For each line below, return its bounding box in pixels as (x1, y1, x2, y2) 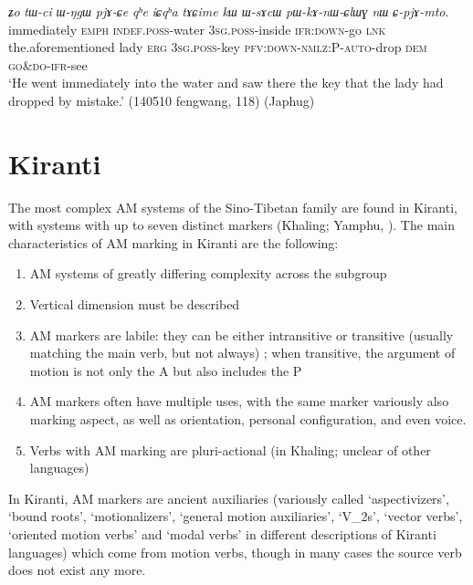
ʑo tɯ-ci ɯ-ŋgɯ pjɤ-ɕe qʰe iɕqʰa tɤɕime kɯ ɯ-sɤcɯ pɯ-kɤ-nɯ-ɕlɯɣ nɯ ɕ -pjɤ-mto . (8, 2, 449, 20)
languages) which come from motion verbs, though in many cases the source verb (8, 542, 462, 561)
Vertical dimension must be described (29, 295, 240, 314)
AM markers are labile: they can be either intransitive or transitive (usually (29, 325, 454, 344)
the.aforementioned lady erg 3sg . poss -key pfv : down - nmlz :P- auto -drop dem (8, 37, 427, 57)
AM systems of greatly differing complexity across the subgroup (29, 264, 387, 283)
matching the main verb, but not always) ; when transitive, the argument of (29, 343, 456, 362)
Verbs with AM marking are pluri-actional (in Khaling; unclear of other (29, 440, 431, 459)
